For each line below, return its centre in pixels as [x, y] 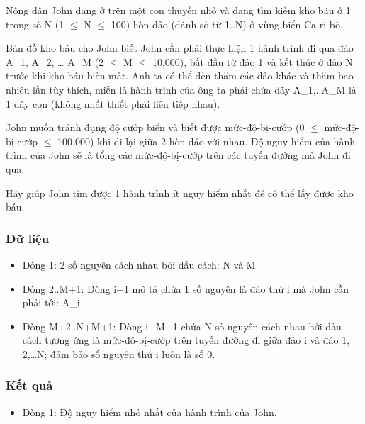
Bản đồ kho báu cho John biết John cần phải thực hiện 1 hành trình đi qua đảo [180, 48]
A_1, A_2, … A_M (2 [55, 61]
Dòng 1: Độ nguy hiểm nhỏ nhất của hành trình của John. [150, 412]
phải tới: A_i [51, 302]
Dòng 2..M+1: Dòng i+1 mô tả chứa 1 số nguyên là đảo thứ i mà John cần [186, 288]
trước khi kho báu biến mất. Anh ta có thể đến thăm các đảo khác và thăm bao [180, 76]
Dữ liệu [28, 238]
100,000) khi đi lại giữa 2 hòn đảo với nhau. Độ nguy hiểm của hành [206, 141]
